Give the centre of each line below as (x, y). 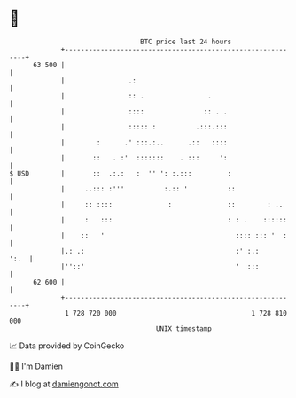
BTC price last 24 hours (186, 42)
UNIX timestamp (184, 328)
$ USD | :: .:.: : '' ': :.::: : (121, 173)
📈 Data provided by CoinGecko (67, 346)
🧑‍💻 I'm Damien (36, 366)
